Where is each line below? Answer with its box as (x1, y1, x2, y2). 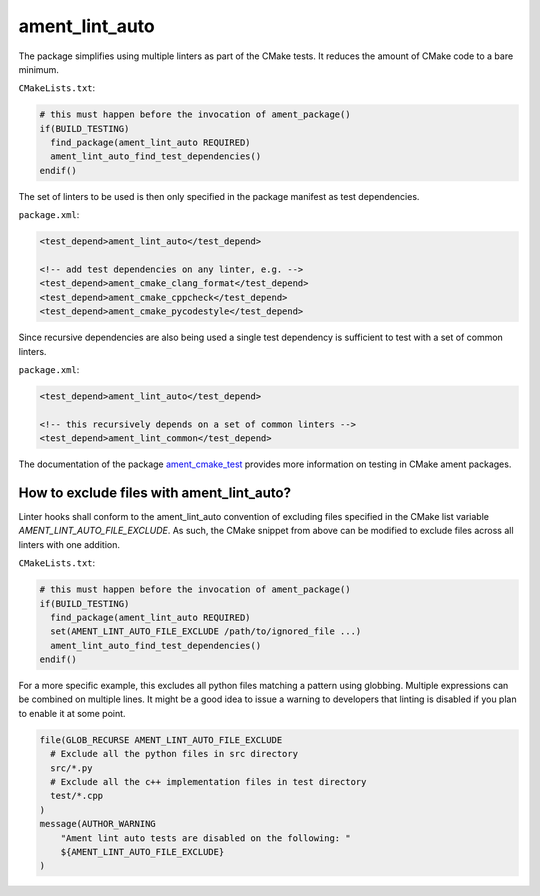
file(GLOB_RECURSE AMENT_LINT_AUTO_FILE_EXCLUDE (39, 734, 283, 745)
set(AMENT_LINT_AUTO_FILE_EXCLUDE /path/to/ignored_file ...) (50, 626, 362, 637)
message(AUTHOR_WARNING (39, 818, 157, 830)
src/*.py (50, 762, 93, 774)
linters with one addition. (18, 538, 120, 550)
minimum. (18, 63, 60, 75)
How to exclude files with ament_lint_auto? (18, 484, 292, 501)
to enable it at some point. (18, 707, 126, 719)
